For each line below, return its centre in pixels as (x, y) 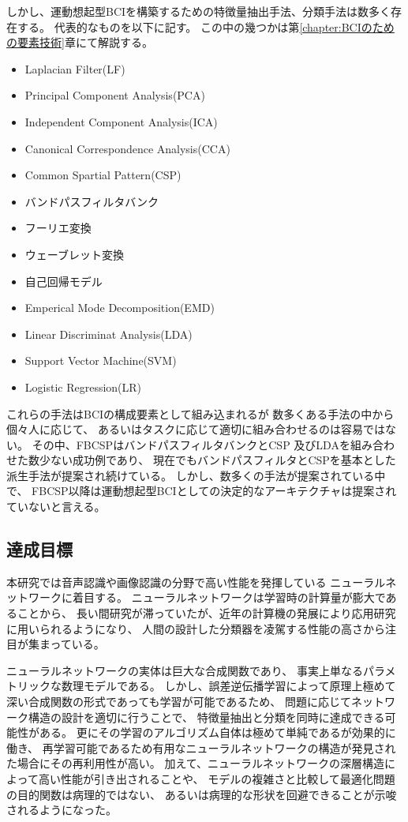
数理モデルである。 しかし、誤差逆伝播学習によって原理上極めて (228, 686)
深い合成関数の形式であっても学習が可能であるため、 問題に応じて (179, 702)
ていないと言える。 (56, 507)
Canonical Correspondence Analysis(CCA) (127, 148)
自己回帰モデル (64, 281)
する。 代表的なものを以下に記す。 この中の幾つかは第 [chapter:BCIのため (206, 26)
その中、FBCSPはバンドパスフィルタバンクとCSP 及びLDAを (191, 444)
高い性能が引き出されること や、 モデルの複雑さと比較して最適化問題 (217, 778)
